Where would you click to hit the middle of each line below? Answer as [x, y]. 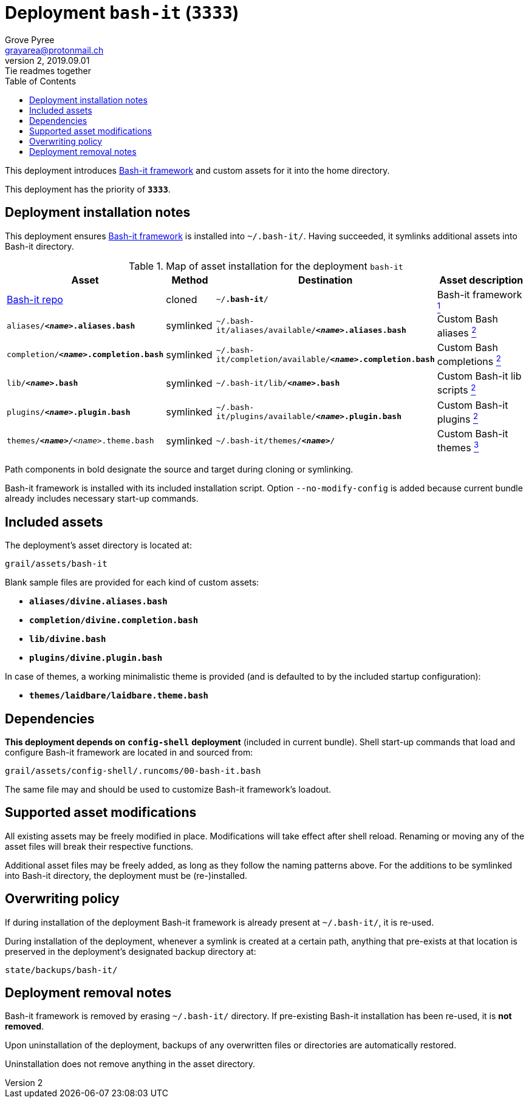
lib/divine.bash [68, 639]
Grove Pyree [30, 39]
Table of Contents [41, 81]
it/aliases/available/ [266, 330]
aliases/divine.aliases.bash [98, 602]
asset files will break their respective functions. [99, 846]
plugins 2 [458, 418]
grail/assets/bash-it [56, 564]
